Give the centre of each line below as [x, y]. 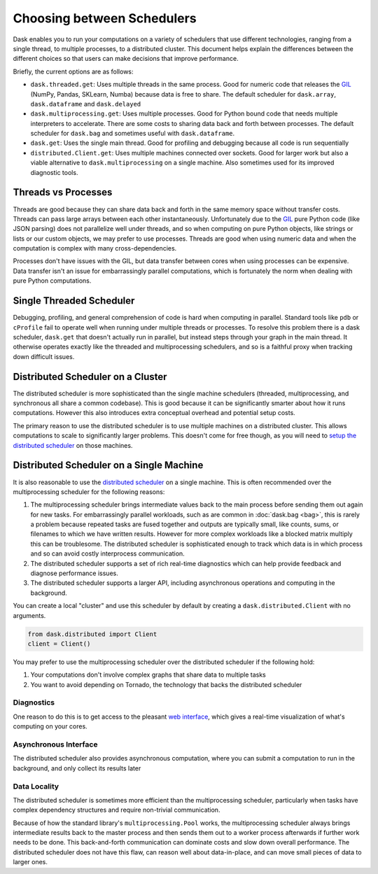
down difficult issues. [44, 356]
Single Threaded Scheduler [74, 301]
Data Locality [36, 786]
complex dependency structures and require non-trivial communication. [117, 810]
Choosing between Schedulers [105, 18]
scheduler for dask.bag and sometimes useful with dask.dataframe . [133, 134]
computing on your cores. [50, 726]
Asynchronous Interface [55, 745]
